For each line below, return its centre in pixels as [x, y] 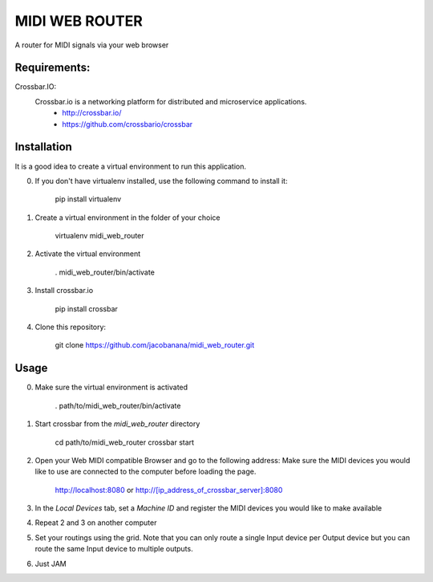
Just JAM [51, 564]
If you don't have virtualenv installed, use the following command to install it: [161, 181]
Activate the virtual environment [88, 254]
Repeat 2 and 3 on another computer [96, 523]
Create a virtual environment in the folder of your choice [127, 218]
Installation [43, 147]
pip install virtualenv [88, 199]
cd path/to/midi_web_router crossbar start [125, 442]
